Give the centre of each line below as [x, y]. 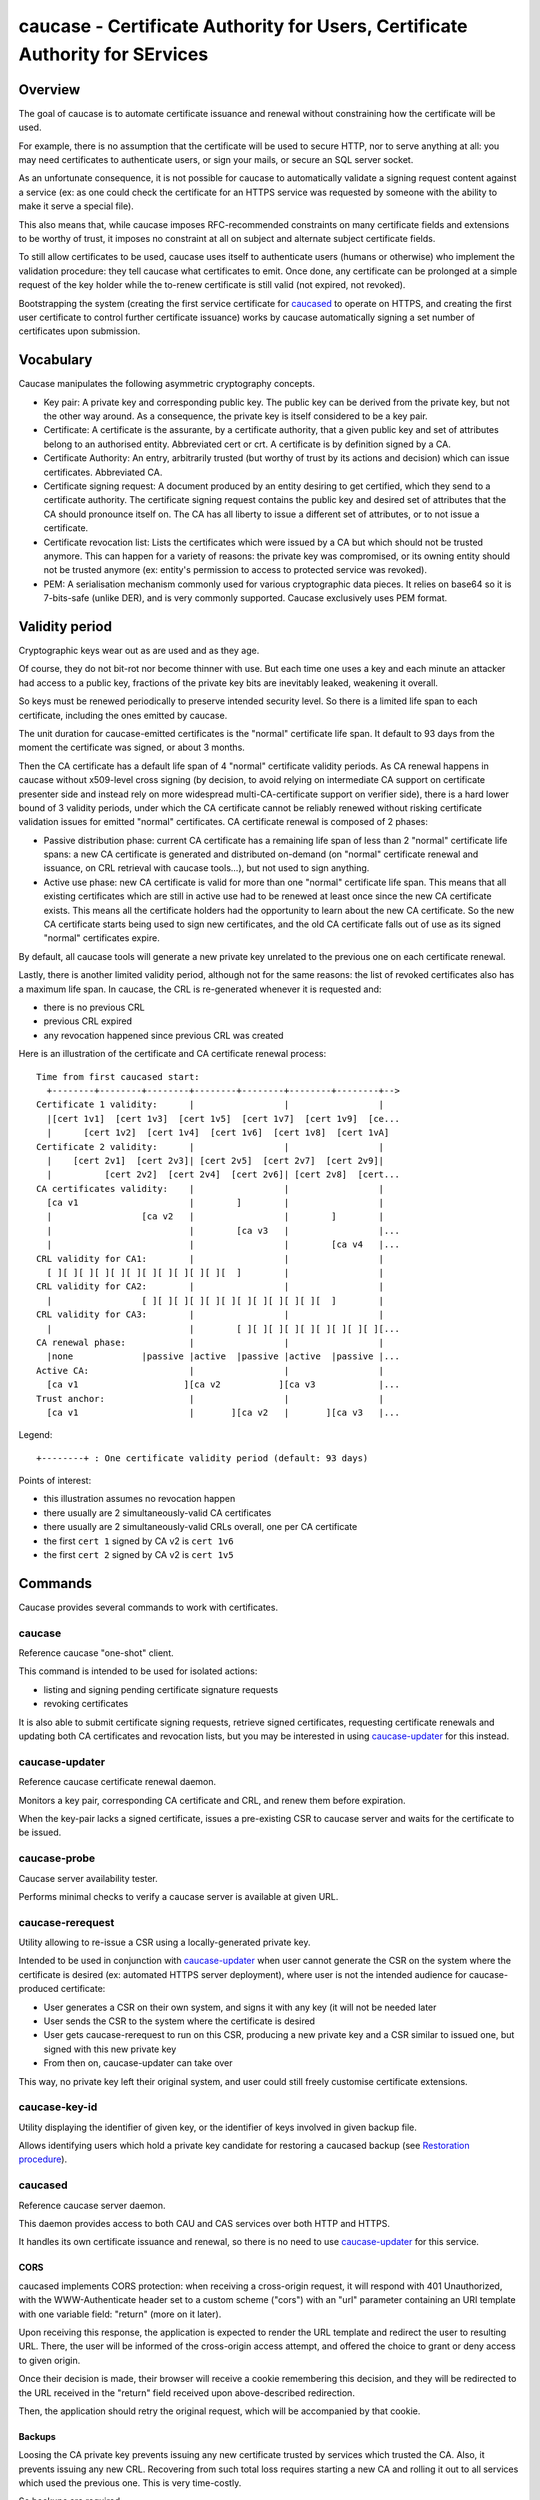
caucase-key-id [58, 2107]
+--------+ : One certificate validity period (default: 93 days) [202, 1458]
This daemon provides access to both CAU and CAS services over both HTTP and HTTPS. [204, 2223]
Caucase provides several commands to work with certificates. [148, 1607]
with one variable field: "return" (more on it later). [120, 2314]
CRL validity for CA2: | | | [210, 1286]
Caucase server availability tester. [88, 1878]
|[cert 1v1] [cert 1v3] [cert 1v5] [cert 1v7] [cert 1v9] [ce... [223, 1118]
